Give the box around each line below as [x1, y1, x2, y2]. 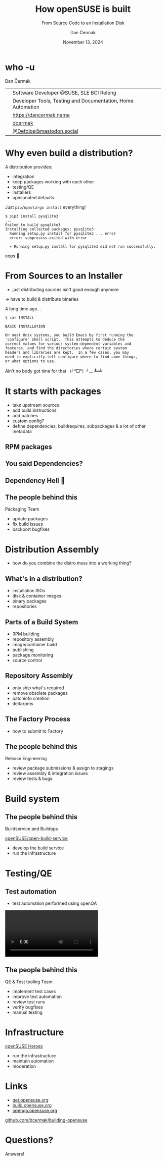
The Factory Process [5, 715, 71, 723]
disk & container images [12, 593, 62, 599]
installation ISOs [12, 588, 45, 594]
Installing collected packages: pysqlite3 [5, 226, 94, 231]
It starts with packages [5, 386, 101, 397]
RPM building [12, 631, 40, 637]
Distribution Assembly [5, 544, 99, 555]
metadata [12, 428, 32, 434]
